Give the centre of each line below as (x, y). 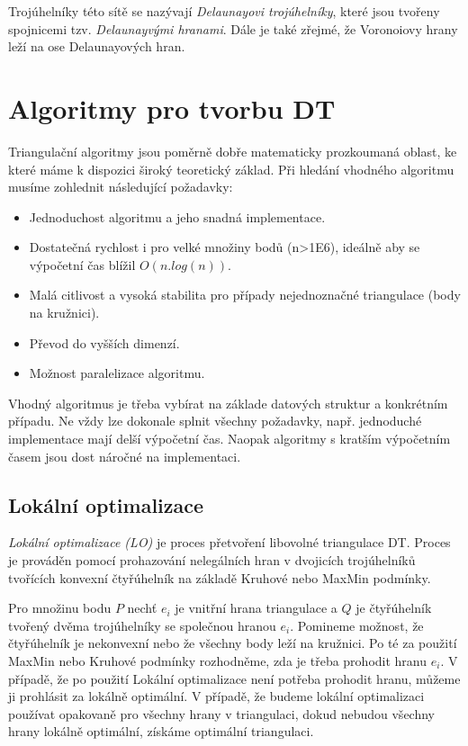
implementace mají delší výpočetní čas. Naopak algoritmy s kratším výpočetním (229, 439)
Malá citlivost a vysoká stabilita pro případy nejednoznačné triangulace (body (245, 295)
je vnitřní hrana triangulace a (256, 608)
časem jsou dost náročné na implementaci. (125, 456)
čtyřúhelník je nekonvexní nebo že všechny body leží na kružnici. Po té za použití (233, 643)
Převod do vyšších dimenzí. (104, 342)
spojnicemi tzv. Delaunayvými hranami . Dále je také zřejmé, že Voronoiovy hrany (233, 28)
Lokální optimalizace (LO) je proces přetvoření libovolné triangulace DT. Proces (229, 542)
